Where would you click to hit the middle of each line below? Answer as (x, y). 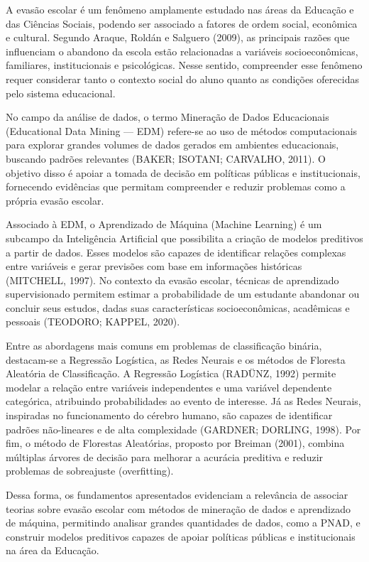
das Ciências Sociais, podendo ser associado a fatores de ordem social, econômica (182, 23)
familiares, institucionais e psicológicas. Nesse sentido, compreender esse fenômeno (184, 65)
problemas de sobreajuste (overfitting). (90, 471)
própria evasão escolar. (55, 200)
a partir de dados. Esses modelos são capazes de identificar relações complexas (176, 252)
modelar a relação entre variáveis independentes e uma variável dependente (169, 387)
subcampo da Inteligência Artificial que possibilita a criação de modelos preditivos (184, 238)
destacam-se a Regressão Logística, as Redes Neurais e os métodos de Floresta (176, 359)
